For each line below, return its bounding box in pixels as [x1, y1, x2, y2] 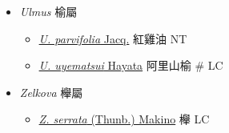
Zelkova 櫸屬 [19, 83, 83, 100]
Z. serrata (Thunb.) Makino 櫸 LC [38, 111, 210, 127]
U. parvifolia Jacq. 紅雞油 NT [38, 30, 187, 46]
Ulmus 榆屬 [19, 3, 78, 19]
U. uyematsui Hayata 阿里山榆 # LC [38, 57, 223, 74]
